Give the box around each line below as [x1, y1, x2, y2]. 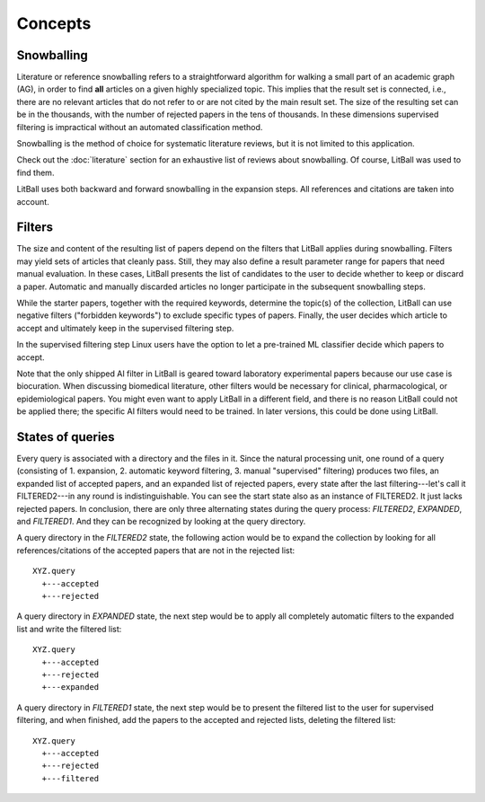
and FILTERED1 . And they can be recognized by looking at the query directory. [16, 516, 306, 527]
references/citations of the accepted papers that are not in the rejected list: [16, 544, 295, 556]
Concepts [16, 13, 92, 33]
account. [16, 196, 49, 207]
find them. [16, 167, 55, 178]
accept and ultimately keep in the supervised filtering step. [16, 322, 234, 333]
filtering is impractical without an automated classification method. [16, 121, 263, 132]
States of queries [16, 429, 116, 445]
